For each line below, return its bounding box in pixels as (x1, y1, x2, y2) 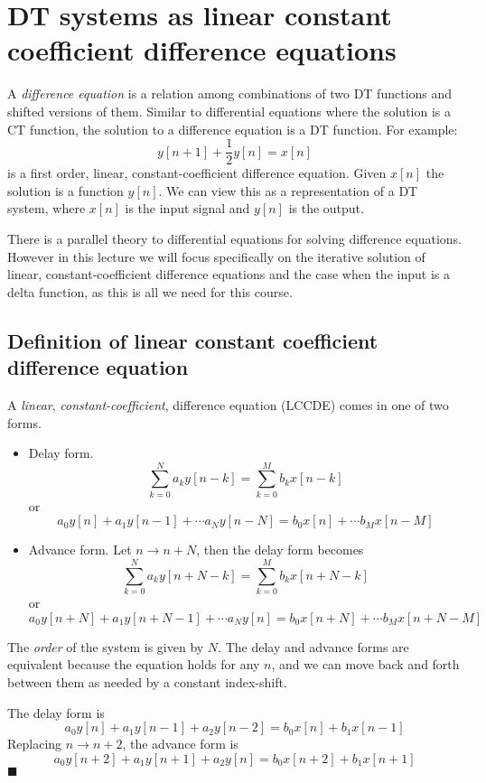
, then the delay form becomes (196, 540, 364, 559)
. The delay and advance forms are (218, 637, 409, 656)
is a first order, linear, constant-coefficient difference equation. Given (7, 163, 387, 182)
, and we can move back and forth (271, 655, 460, 674)
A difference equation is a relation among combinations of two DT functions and (7, 84, 453, 103)
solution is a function (7, 181, 124, 200)
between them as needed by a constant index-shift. (7, 672, 287, 691)
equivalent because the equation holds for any (7, 655, 260, 674)
